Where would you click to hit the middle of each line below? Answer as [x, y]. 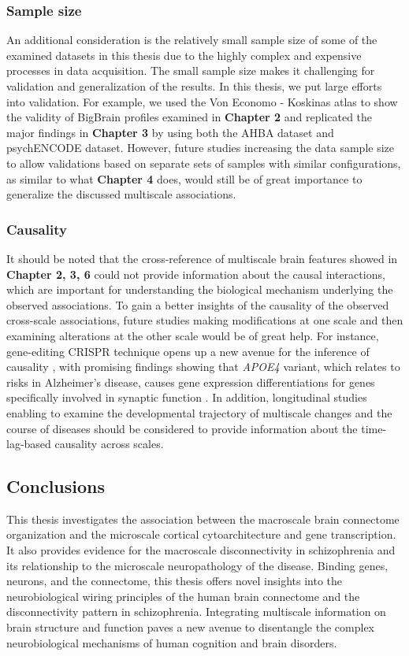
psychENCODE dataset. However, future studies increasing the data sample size [200, 148]
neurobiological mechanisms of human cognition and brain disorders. [172, 642]
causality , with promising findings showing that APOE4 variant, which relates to [203, 367]
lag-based [29, 444]
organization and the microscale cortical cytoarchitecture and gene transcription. [201, 534]
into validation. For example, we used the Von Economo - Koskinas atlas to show [202, 101]
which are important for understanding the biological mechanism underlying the [200, 289]
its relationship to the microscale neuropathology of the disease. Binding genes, [197, 565]
